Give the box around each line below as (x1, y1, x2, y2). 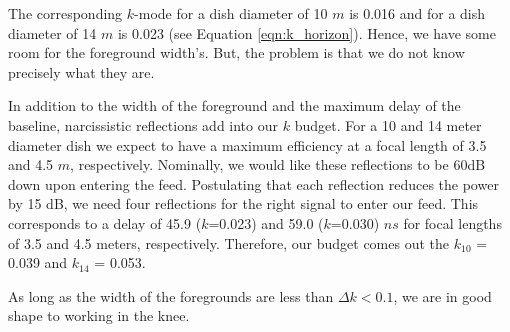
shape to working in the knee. (8, 305, 190, 326)
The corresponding (8, 3, 123, 23)
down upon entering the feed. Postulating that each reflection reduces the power (8, 173, 499, 194)
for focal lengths (403, 212, 502, 233)
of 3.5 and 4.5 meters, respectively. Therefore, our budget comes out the (8, 232, 450, 253)
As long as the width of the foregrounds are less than (8, 285, 334, 306)
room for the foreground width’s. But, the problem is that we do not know (8, 42, 465, 63)
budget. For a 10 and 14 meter (294, 114, 482, 135)
